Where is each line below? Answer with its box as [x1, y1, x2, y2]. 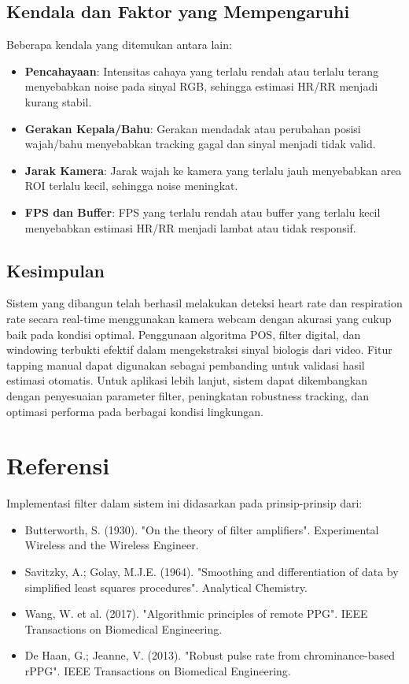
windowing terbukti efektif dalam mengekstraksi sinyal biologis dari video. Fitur [6, 341, 392, 358]
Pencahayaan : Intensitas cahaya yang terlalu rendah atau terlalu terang [24, 62, 379, 79]
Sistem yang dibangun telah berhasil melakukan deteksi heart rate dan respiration [6, 295, 403, 311]
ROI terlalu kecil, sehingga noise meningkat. [24, 177, 238, 194]
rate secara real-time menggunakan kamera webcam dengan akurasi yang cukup [6, 310, 392, 326]
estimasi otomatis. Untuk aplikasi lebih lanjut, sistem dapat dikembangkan [6, 372, 367, 388]
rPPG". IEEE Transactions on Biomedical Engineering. [24, 662, 291, 678]
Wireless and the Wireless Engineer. [24, 537, 199, 553]
